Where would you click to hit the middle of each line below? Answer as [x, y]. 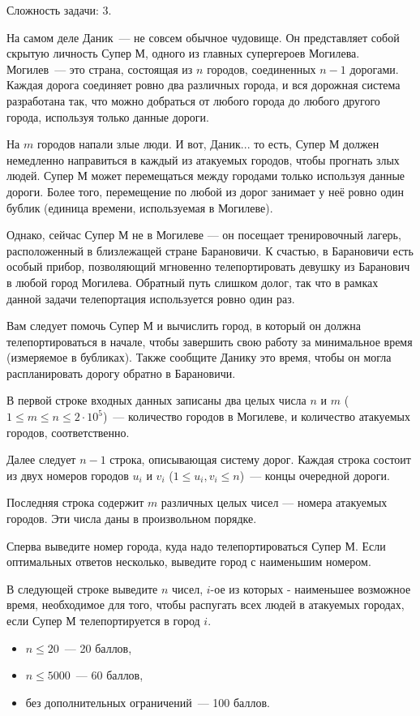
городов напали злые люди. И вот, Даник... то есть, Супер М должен [208, 144]
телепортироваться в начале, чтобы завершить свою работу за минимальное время [210, 341]
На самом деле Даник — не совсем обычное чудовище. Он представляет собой [203, 37]
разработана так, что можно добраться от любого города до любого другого [193, 100]
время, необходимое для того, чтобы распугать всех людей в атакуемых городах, [206, 605]
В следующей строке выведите [82, 588]
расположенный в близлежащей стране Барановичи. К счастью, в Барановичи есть [210, 250]
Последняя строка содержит [75, 502]
